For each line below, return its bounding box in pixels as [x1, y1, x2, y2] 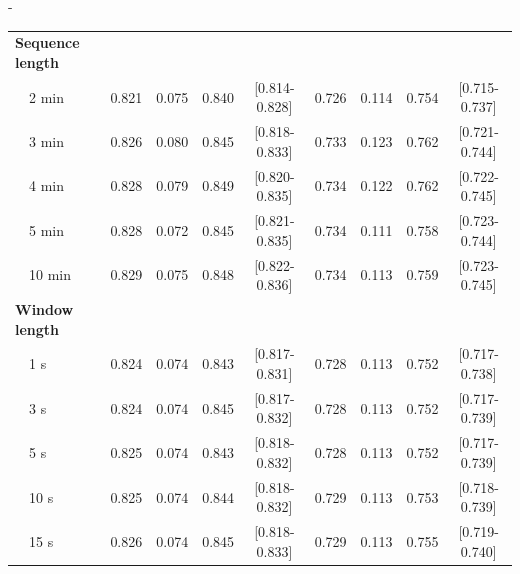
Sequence [15, 32, 80, 53]
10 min [29, 264, 71, 285]
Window [15, 298, 74, 319]
